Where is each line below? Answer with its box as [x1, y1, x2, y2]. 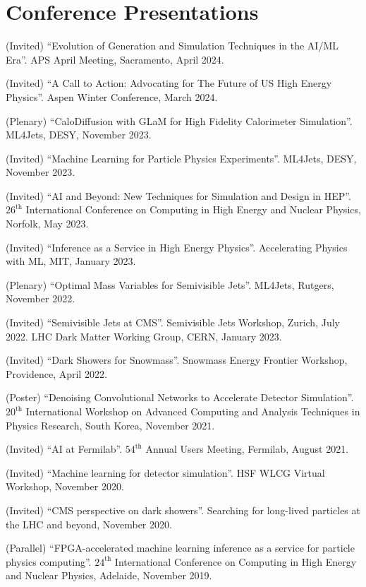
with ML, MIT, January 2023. [6, 254, 136, 268]
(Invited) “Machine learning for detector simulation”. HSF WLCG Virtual [6, 465, 325, 480]
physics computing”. [6, 554, 92, 569]
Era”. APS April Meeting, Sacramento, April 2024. [6, 52, 224, 66]
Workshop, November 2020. [6, 479, 124, 494]
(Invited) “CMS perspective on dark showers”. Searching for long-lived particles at [6, 502, 360, 517]
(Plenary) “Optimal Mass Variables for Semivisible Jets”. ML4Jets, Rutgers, [6, 277, 334, 292]
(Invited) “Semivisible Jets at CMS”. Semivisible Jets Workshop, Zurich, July [6, 315, 340, 330]
